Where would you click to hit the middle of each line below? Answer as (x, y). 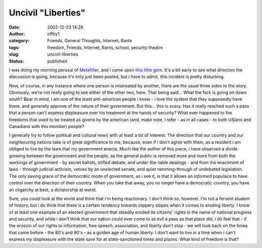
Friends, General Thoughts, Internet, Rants (90, 41)
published (57, 61)
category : (19, 41)
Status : (16, 61)
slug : (14, 54)
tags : (14, 47)
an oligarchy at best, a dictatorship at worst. (53, 190)
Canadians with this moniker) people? (47, 127)
